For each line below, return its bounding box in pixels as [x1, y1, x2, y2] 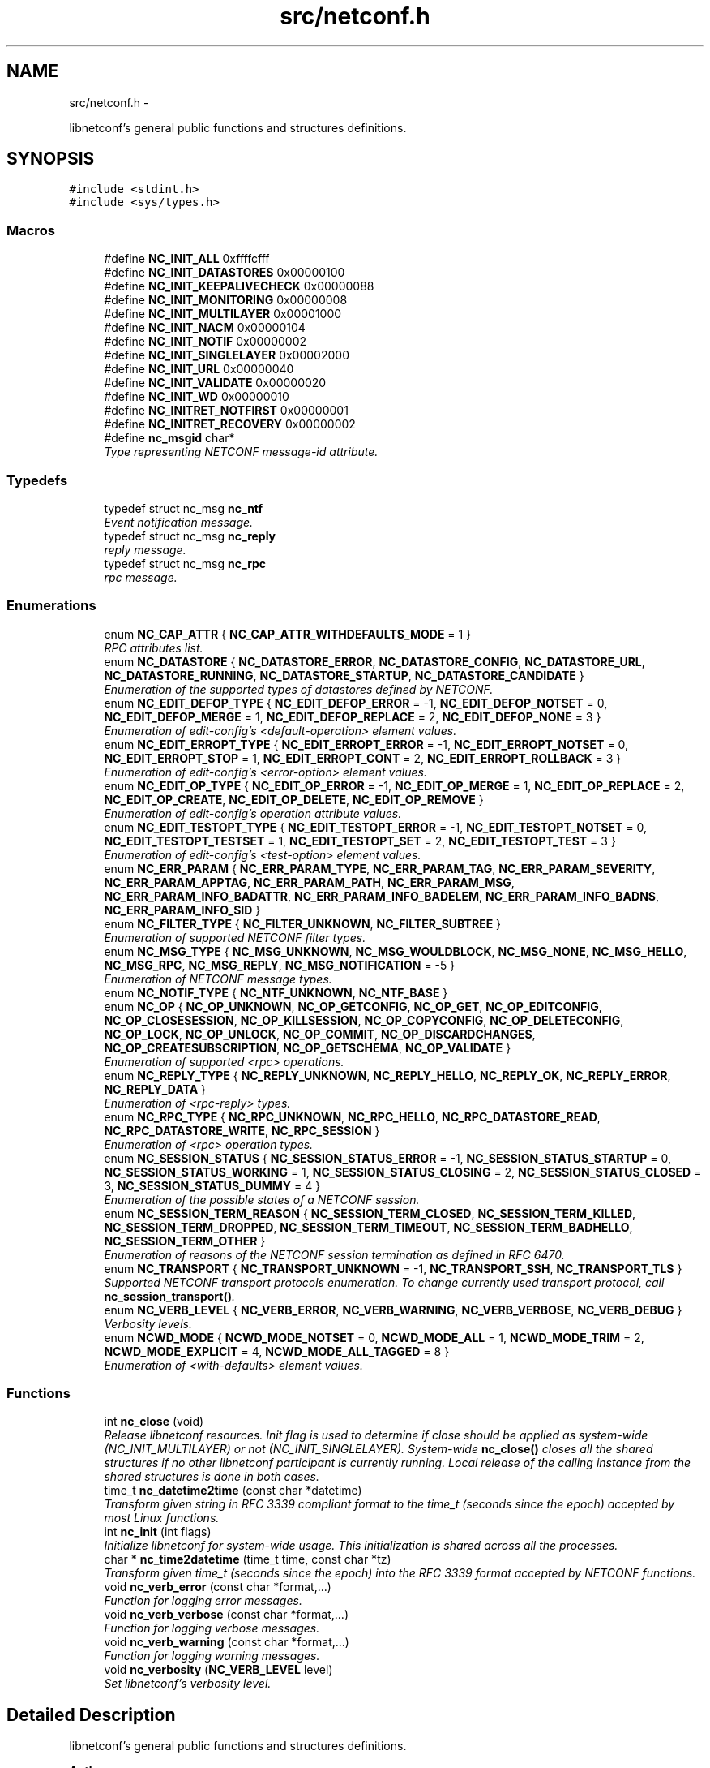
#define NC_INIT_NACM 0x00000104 [104, 320, 306, 335]
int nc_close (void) [104, 1414, 204, 1429]
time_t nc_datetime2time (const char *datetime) [104, 1483, 362, 1498]
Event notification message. [104, 514, 254, 529]
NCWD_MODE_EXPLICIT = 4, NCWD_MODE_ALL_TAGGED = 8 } [104, 1344, 450, 1358]
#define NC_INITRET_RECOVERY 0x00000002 [104, 417, 356, 432]
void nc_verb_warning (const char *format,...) [104, 1635, 349, 1650]
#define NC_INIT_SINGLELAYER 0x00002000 [104, 348, 349, 363]
